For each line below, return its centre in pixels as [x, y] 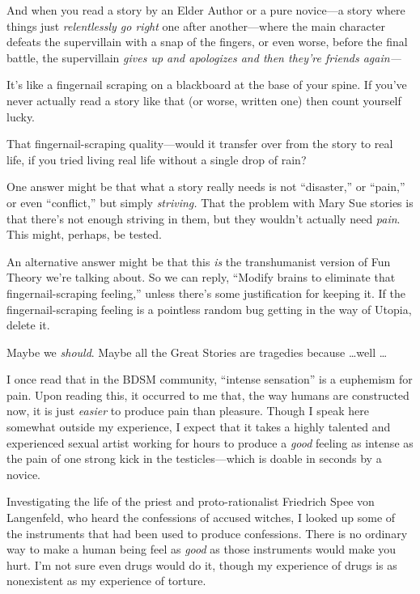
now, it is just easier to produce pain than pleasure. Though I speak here [188, 411]
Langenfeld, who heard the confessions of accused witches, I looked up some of [201, 518]
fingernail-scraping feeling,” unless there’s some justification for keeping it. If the [206, 293]
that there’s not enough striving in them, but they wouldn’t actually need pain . [204, 218]
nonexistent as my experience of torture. [106, 581]
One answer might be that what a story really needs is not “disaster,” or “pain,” [206, 187]
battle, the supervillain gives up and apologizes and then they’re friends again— [204, 57]
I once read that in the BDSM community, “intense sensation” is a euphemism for [210, 379]
